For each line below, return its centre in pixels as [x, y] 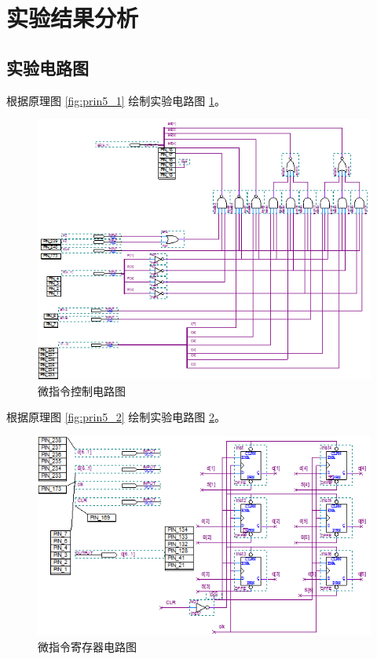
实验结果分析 [73, 18]
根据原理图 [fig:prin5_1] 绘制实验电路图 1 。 [116, 100]
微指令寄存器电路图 [87, 647]
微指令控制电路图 [82, 390]
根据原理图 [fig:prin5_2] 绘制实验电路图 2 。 [116, 417]
